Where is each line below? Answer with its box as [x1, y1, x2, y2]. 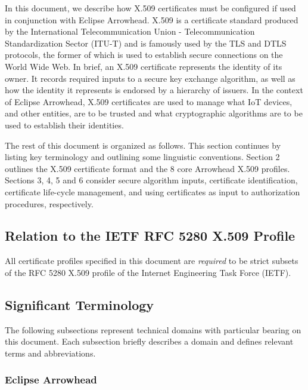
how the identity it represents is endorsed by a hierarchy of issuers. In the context [5, 84, 303, 96]
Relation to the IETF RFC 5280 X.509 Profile [5, 226, 295, 245]
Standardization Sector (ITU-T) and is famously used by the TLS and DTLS [5, 36, 287, 49]
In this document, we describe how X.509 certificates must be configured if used [5, 2, 296, 14]
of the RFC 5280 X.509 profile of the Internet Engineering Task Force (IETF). [5, 266, 291, 278]
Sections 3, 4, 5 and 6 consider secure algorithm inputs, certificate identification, [5, 174, 298, 186]
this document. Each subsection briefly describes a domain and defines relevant [5, 335, 294, 348]
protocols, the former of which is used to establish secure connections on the [5, 48, 283, 61]
